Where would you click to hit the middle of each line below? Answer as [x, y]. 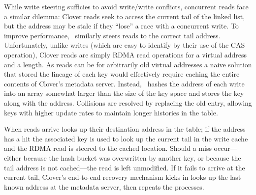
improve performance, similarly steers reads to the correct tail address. [112, 35]
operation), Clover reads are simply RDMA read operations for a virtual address [126, 54]
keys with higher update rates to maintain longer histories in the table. [111, 112]
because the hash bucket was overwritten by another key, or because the [132, 157]
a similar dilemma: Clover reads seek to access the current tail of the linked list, [125, 16]
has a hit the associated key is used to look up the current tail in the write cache [126, 138]
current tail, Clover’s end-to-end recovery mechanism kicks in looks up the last [123, 177]
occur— [225, 148]
